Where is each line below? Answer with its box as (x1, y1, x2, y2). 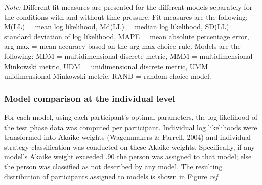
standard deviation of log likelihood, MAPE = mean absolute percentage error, (4, 31, 249, 41)
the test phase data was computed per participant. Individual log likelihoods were (4, 121, 257, 132)
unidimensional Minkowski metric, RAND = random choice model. (4, 71, 211, 81)
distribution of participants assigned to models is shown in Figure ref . (4, 171, 220, 181)
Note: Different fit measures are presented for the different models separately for (4, 2, 253, 12)
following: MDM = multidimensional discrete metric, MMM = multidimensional (4, 50, 253, 61)
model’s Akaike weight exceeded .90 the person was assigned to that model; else (4, 151, 252, 162)
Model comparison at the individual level (4, 92, 176, 104)
